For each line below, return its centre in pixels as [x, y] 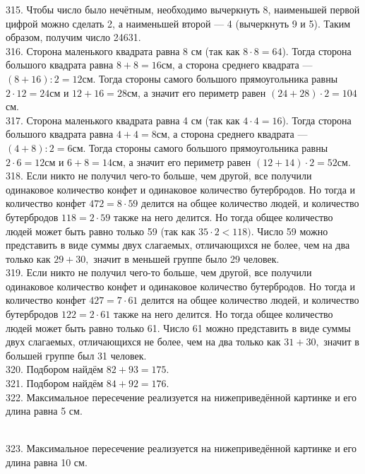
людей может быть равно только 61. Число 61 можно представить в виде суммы [178, 327]
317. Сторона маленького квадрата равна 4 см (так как [123, 120]
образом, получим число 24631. [73, 37]
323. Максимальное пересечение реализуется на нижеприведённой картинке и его [181, 448]
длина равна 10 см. [47, 462]
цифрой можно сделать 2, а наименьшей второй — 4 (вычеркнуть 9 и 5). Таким [178, 23]
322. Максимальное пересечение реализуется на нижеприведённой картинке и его [181, 397]
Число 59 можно [293, 231]
